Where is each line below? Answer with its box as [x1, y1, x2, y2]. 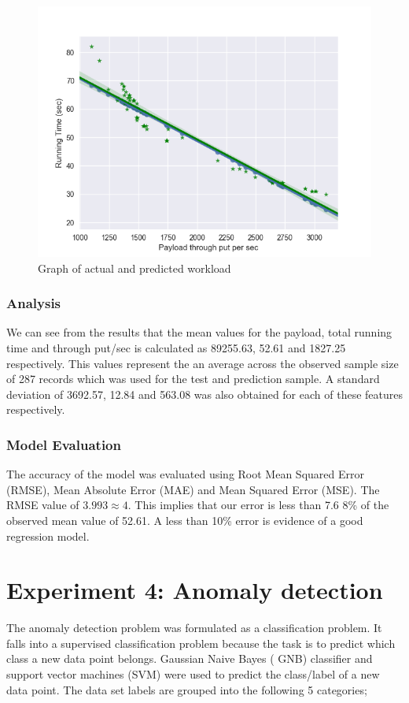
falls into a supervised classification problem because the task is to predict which [6, 634, 396, 651]
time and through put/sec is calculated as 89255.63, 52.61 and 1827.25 [6, 340, 346, 355]
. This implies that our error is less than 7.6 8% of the [127, 497, 389, 513]
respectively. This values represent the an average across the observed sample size [6, 355, 399, 371]
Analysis [6, 293, 61, 313]
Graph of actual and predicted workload [38, 259, 231, 276]
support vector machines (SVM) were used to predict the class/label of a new [6, 666, 380, 683]
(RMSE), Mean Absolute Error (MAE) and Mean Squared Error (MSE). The [6, 481, 380, 497]
